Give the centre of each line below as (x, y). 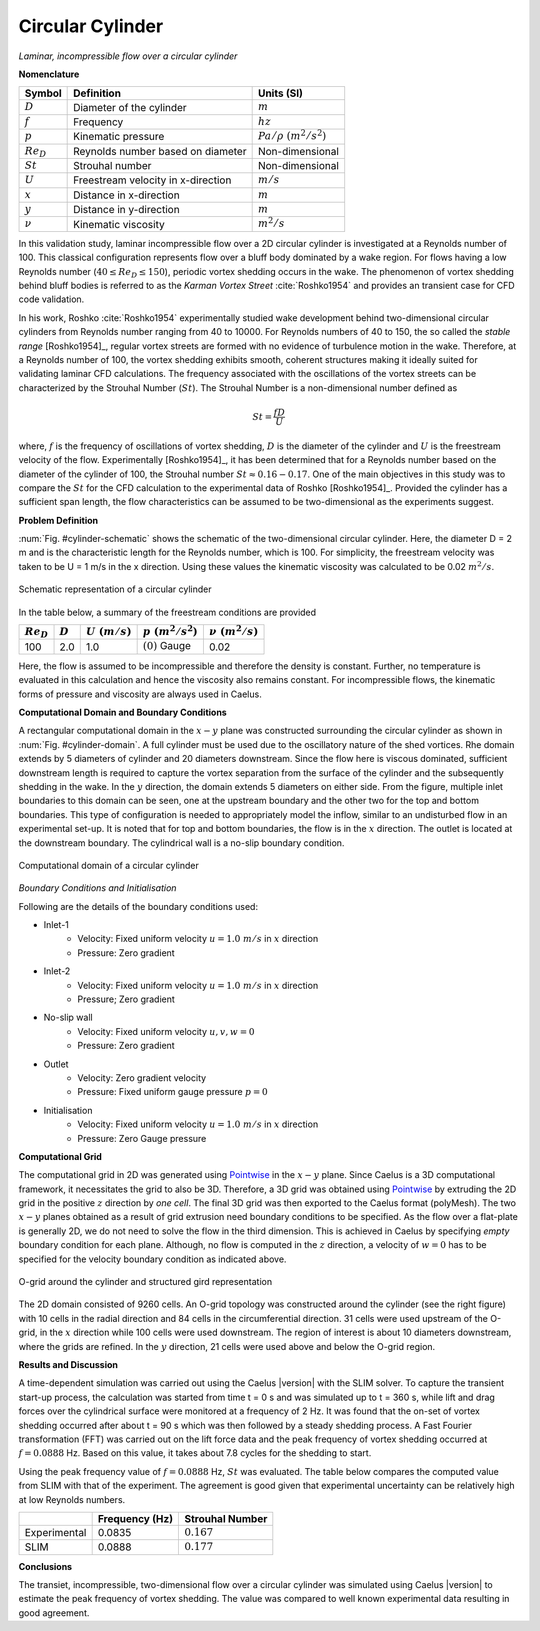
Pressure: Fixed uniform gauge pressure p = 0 (173, 1092)
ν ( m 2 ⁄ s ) (233, 631)
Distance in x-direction (126, 195)
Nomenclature (49, 74)
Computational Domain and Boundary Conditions (122, 712)
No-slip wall (68, 1017)
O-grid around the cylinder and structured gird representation (145, 1282)
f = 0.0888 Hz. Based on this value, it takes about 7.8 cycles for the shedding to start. (195, 1453)
